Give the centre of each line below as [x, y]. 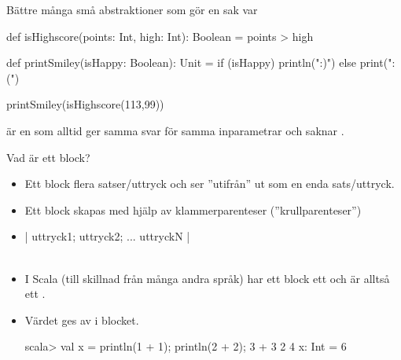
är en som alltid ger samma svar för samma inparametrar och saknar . [175, 130]
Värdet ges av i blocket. [82, 320]
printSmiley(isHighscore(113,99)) [85, 104]
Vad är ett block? [48, 157]
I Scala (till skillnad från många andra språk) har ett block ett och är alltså [207, 278]
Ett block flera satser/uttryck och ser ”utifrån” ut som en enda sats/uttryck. [210, 184]
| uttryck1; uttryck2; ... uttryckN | [107, 236]
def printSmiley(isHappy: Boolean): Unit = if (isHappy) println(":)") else [182, 62]
